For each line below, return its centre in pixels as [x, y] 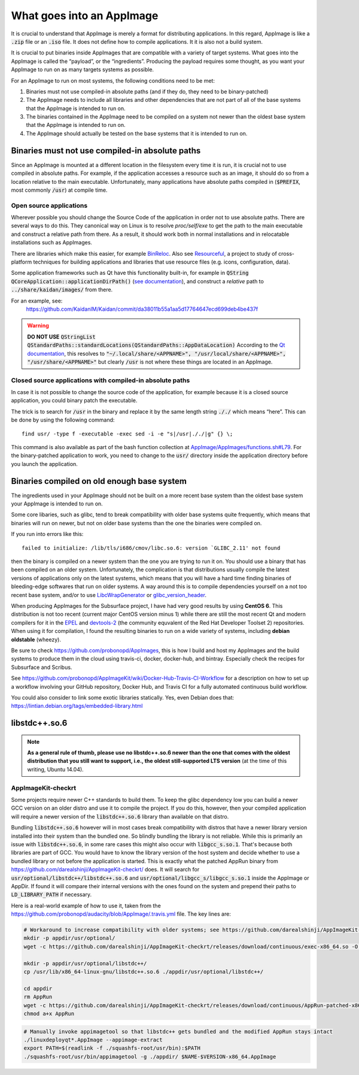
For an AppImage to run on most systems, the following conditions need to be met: [113, 80]
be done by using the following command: [63, 420]
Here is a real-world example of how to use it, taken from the [86, 906]
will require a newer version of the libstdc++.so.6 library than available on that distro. [120, 816]
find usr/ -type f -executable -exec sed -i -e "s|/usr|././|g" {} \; [127, 434]
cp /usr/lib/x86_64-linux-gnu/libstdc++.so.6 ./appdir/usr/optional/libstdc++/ [144, 972]
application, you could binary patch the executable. [74, 401]
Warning [38, 326]
